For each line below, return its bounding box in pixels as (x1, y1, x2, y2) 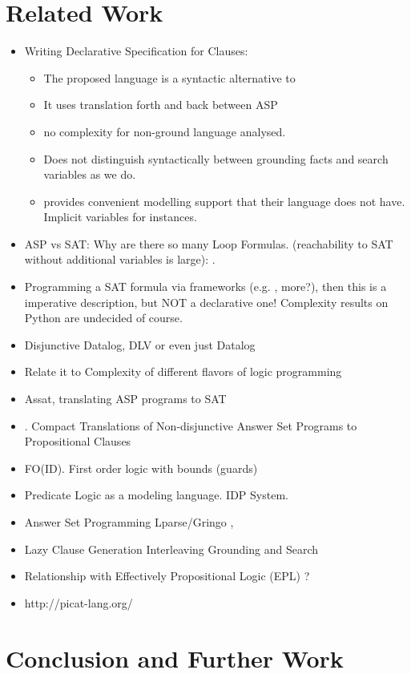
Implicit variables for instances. (43, 208, 197, 225)
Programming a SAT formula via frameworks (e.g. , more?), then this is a (24, 278, 387, 295)
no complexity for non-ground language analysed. (43, 123, 286, 139)
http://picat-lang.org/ (24, 594, 133, 611)
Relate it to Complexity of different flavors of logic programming (24, 363, 342, 380)
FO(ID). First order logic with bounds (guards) (24, 459, 258, 476)
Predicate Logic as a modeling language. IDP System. (24, 486, 288, 503)
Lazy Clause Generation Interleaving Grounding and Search (24, 540, 319, 557)
